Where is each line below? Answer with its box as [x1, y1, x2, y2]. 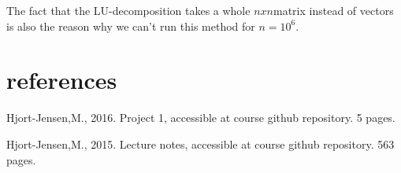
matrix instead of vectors [273, 2, 394, 18]
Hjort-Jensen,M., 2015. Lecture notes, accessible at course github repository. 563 [6, 135, 395, 152]
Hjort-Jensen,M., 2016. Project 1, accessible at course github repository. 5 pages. [6, 109, 395, 126]
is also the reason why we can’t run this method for [6, 17, 255, 34]
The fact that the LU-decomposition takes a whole [6, 2, 251, 18]
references [6, 64, 117, 96]
